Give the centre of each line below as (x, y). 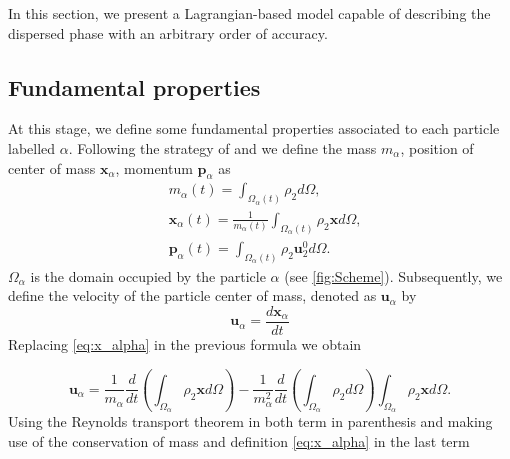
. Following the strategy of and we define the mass (222, 147)
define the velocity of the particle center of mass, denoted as (192, 295)
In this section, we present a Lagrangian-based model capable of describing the (249, 13)
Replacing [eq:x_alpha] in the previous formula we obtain (185, 343)
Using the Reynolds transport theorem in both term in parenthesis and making (250, 420)
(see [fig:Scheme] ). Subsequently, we (393, 275)
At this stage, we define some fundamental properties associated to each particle (254, 128)
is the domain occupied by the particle (148, 275)
